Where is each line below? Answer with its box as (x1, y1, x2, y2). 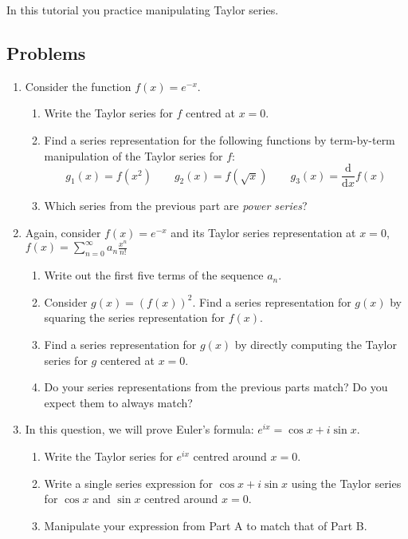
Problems (6, 40, 86, 65)
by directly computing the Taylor (234, 336, 397, 353)
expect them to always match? (44, 394, 193, 410)
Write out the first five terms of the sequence (44, 267, 264, 283)
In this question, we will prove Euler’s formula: (25, 421, 254, 438)
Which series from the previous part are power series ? (44, 197, 308, 214)
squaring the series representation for (44, 309, 226, 326)
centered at (100, 351, 155, 368)
